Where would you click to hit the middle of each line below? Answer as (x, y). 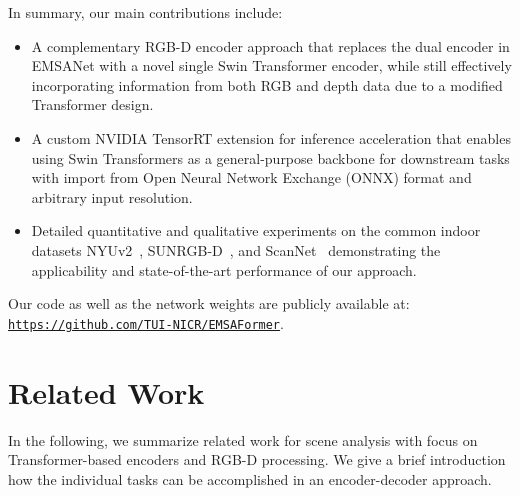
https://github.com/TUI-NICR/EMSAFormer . (146, 322)
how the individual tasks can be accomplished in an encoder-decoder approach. (250, 478)
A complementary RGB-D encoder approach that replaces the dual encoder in (270, 45)
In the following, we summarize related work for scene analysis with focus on (243, 439)
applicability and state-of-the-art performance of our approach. (224, 269)
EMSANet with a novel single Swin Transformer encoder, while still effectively (271, 65)
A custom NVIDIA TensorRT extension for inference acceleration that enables (271, 137)
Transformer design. (92, 104)
